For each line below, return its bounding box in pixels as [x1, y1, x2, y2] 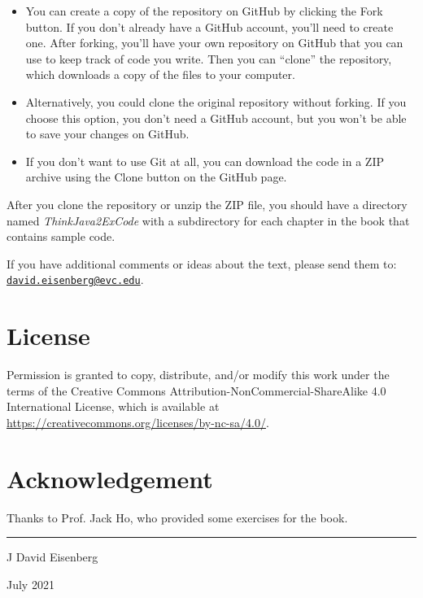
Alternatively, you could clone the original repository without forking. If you [25, 93, 407, 110]
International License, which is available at [7, 398, 220, 415]
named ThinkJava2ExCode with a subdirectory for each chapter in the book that [7, 212, 410, 229]
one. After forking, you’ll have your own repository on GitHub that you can [25, 34, 403, 51]
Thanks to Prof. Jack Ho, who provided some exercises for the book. [7, 509, 348, 526]
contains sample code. [7, 228, 116, 245]
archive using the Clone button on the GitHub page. [25, 168, 287, 186]
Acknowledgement [7, 461, 213, 495]
